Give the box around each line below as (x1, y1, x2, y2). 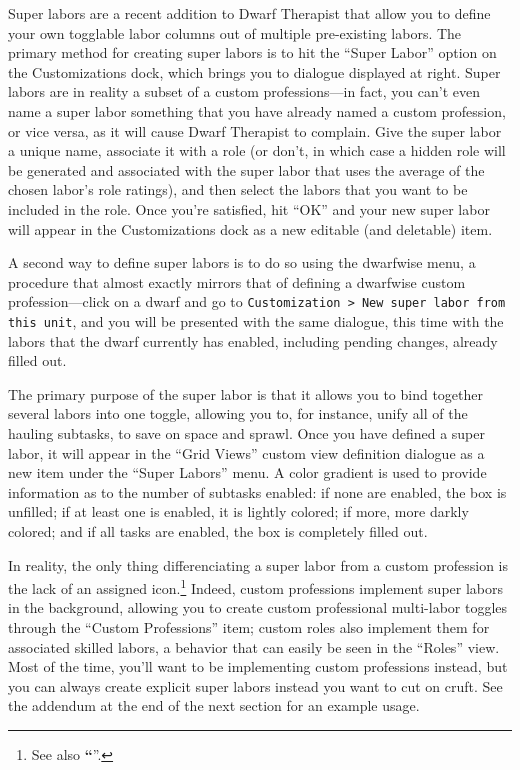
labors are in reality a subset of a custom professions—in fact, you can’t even (8, 81, 481, 102)
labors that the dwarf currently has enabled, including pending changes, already (8, 330, 498, 351)
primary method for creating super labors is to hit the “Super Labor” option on (8, 42, 497, 63)
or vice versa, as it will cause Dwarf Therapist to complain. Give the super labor (8, 120, 502, 141)
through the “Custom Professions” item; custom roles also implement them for (8, 617, 490, 637)
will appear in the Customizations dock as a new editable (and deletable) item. (8, 218, 493, 239)
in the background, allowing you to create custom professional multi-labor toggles (8, 597, 508, 618)
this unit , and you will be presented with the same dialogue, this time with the (8, 310, 504, 331)
